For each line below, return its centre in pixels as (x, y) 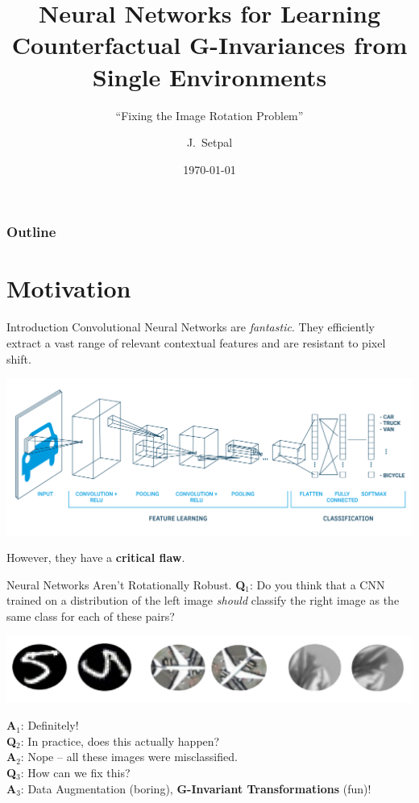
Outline (31, 232)
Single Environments (209, 76)
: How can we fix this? (75, 773)
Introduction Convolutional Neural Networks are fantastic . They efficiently (191, 327)
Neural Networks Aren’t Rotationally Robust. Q (126, 584)
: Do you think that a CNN (317, 584)
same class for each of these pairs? (91, 616)
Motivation (69, 288)
